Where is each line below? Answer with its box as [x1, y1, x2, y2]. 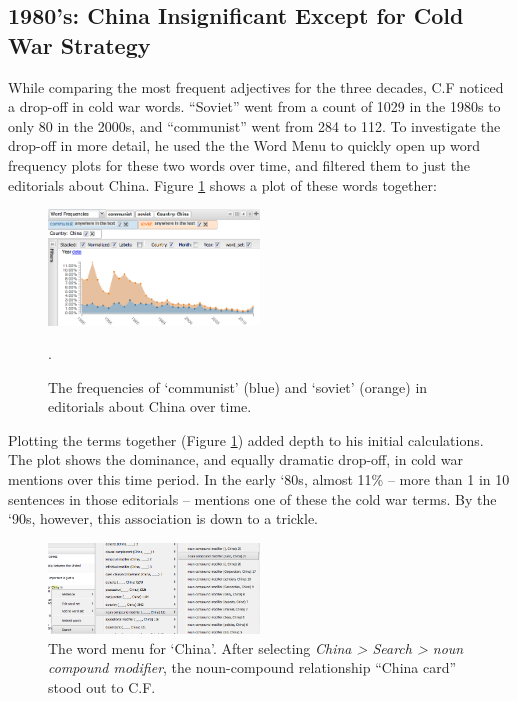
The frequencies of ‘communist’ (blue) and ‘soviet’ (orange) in [48, 376, 428, 397]
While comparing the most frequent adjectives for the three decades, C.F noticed [8, 76, 504, 97]
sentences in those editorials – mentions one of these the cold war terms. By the [8, 488, 497, 509]
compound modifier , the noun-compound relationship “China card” [48, 657, 457, 678]
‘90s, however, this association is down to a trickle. [8, 508, 318, 529]
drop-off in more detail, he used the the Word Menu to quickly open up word [8, 135, 480, 156]
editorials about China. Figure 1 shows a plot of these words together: [8, 174, 437, 195]
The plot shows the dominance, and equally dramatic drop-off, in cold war [8, 449, 463, 470]
